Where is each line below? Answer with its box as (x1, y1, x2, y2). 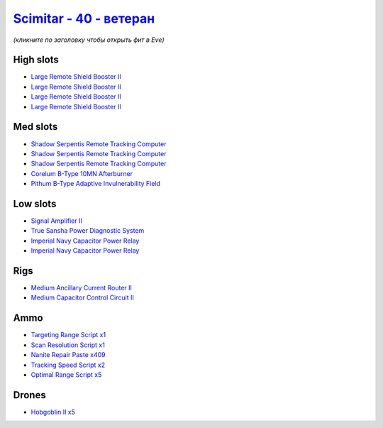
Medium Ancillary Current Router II (30, 284, 133, 292)
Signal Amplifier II (30, 216, 83, 225)
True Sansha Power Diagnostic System (30, 226, 145, 235)
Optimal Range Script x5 (30, 370, 102, 379)
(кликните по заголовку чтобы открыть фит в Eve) (13, 35, 165, 44)
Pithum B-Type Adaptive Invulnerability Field (30, 180, 161, 188)
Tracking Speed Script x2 (30, 361, 106, 369)
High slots (13, 54, 60, 66)
